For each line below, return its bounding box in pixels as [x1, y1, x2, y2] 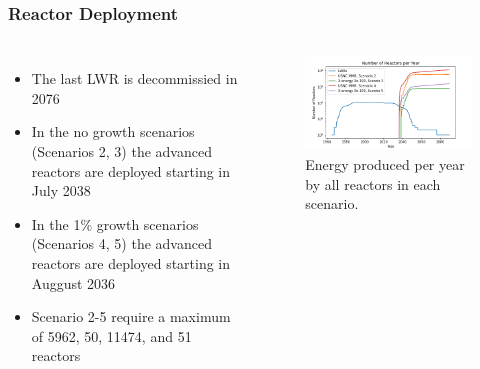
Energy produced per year [305, 154, 465, 175]
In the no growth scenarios [31, 121, 195, 142]
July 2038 [31, 180, 91, 201]
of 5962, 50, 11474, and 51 [31, 325, 192, 346]
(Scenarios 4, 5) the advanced [31, 233, 212, 254]
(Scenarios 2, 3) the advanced [31, 141, 212, 161]
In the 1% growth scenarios [31, 213, 199, 234]
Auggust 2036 [31, 272, 116, 293]
